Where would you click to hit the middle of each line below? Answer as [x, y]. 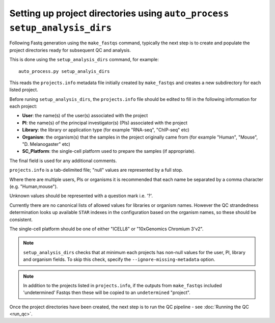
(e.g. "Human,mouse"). [34, 186]
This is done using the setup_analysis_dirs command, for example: [84, 60]
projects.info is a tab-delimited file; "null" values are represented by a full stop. [96, 170]
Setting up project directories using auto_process [119, 13]
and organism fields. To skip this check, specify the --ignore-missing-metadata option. [119, 259]
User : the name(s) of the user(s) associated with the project [85, 116]
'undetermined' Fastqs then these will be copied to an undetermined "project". [107, 292]
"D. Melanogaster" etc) [46, 144]
